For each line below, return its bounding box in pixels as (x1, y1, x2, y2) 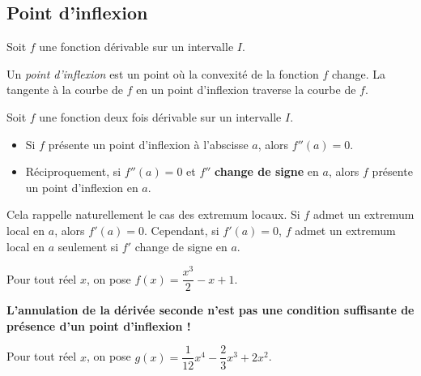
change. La (332, 65, 385, 82)
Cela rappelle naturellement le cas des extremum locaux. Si (6, 206, 300, 223)
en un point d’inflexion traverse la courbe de (136, 81, 356, 98)
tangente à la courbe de (6, 81, 123, 98)
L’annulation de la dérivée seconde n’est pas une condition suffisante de (6, 301, 415, 318)
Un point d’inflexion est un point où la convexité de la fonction (6, 65, 319, 82)
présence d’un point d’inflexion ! (6, 317, 191, 334)
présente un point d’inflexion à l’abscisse (48, 135, 249, 152)
